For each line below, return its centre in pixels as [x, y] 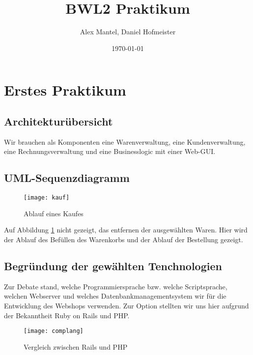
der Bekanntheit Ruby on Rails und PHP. [67, 315]
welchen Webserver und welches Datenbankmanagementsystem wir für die [115, 296]
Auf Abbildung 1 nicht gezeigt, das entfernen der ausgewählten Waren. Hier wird [126, 230]
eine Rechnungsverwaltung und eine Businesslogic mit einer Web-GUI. [110, 151]
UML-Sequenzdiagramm [67, 178]
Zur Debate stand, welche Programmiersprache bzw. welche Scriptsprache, [116, 286]
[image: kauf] [47, 198]
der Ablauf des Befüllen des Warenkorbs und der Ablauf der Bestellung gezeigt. [124, 239]
